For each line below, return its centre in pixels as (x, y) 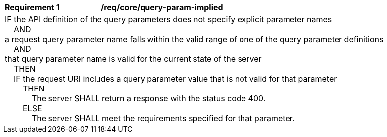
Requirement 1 (32, 7)
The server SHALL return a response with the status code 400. (149, 98)
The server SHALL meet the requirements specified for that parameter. (163, 118)
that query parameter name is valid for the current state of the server (133, 59)
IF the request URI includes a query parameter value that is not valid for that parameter (175, 79)
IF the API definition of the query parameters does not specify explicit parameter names (169, 19)
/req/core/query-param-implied (162, 7)
